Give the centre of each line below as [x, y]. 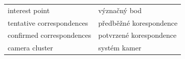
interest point [29, 10]
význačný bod [120, 10]
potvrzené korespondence [137, 35]
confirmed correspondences [50, 35]
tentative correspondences [48, 22]
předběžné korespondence [138, 22]
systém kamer [120, 48]
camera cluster [30, 48]
